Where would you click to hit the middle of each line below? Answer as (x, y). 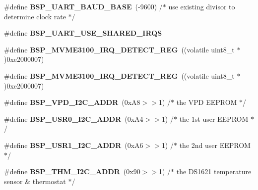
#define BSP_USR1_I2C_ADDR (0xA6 (74, 145)
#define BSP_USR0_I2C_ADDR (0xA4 (74, 119)
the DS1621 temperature (214, 171)
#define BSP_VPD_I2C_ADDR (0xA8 (72, 102)
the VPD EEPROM (207, 102)
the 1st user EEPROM (214, 119)
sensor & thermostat (35, 181)
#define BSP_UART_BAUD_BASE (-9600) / (83, 6)
